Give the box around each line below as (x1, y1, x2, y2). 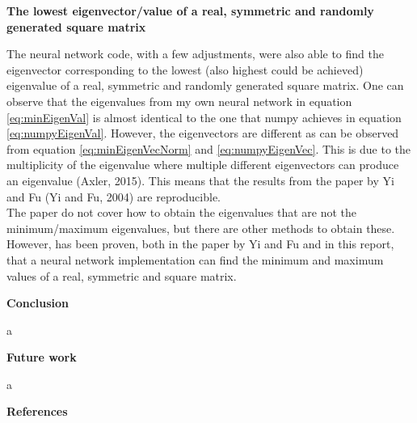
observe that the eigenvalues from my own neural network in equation (6, 92, 352, 109)
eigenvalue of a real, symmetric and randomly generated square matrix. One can (6, 77, 404, 94)
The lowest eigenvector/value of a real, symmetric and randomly (6, 2, 374, 19)
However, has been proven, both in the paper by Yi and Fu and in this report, (6, 235, 394, 252)
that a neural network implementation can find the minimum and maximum (6, 251, 384, 268)
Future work (6, 349, 77, 366)
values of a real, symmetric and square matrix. (6, 267, 237, 284)
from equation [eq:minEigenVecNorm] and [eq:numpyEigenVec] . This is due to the (6, 140, 411, 157)
